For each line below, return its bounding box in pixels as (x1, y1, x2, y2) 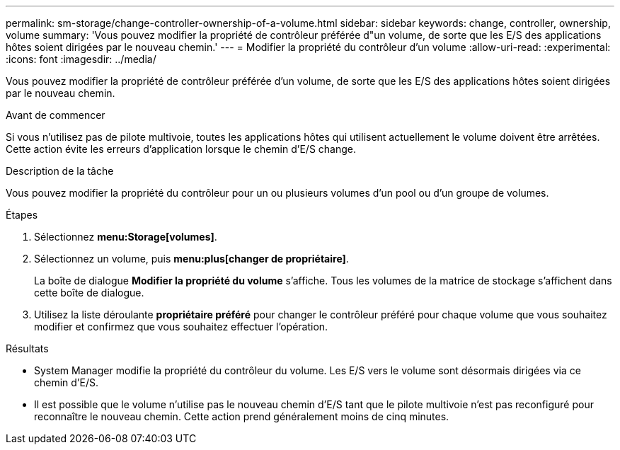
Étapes (6, 209, 38, 221)
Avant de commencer (6, 109, 105, 121)
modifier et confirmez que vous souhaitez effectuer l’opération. (34, 321, 328, 333)
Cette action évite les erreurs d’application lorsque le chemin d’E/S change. (6, 143, 357, 155)
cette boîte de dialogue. (34, 287, 144, 299)
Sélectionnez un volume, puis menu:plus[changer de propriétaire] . (34, 253, 349, 265)
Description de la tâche (6, 165, 114, 177)
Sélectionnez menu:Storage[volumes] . (34, 231, 217, 243)
